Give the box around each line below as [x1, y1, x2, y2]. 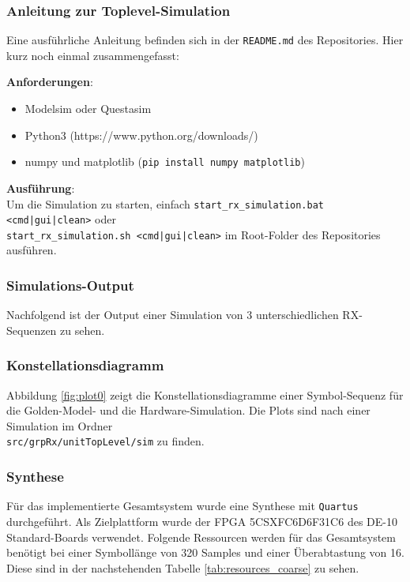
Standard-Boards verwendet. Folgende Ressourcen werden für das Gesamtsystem [6, 528, 396, 545]
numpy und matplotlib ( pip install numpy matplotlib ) [24, 153, 305, 170]
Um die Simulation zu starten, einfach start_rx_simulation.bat [6, 195, 324, 212]
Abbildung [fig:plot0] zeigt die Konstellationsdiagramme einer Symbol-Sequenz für [6, 386, 404, 403]
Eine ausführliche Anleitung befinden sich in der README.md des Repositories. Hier [6, 32, 404, 48]
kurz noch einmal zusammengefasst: [6, 47, 179, 63]
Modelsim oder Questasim [24, 100, 152, 117]
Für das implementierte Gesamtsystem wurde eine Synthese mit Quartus [6, 498, 359, 514]
